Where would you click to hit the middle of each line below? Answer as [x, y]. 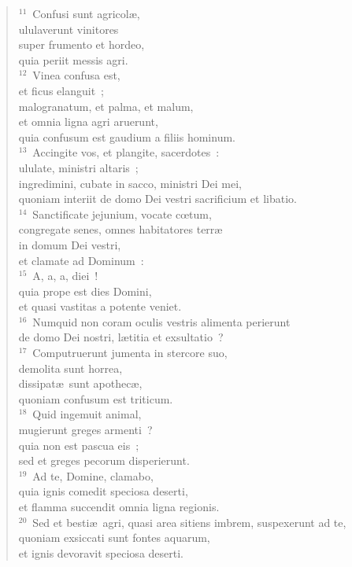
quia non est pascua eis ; [79, 445]
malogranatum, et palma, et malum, [106, 106]
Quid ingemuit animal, [87, 414]
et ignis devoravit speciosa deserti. [101, 552]
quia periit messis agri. [73, 59]
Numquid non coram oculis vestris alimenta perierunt [161, 321]
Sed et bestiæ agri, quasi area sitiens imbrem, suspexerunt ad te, [189, 522]
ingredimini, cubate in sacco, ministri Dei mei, [130, 183]
